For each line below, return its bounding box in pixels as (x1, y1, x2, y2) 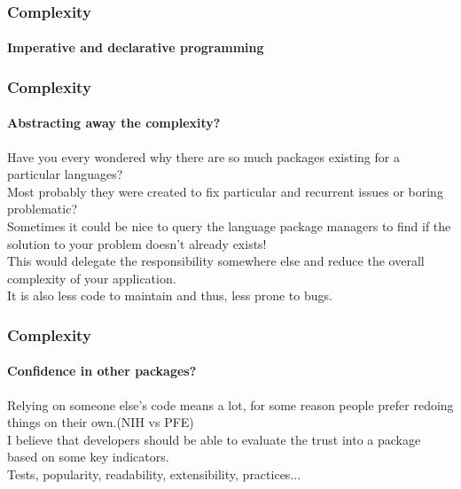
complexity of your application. (7, 268, 176, 287)
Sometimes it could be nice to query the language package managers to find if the (7, 217, 451, 236)
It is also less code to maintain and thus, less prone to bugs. (7, 286, 332, 305)
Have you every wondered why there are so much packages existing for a (7, 147, 400, 166)
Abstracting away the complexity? (7, 113, 221, 132)
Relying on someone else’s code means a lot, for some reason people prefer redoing (7, 395, 454, 414)
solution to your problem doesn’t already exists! (7, 234, 267, 252)
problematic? (7, 199, 77, 218)
